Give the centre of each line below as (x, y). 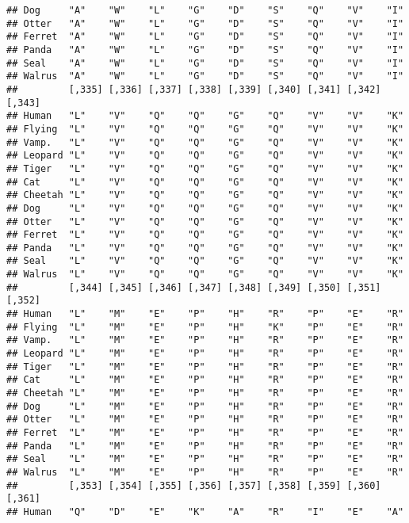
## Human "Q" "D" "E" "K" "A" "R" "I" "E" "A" (205, 512)
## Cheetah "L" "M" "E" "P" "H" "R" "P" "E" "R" (205, 393)
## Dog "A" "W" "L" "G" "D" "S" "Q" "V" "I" (205, 10)
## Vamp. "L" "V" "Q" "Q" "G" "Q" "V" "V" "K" (205, 142)
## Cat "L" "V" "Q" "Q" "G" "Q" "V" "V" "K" (205, 182)
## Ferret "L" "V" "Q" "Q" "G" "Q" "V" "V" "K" (205, 235)
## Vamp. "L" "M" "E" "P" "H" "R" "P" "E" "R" (205, 340)
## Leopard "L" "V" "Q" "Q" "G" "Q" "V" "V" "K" (205, 156)
